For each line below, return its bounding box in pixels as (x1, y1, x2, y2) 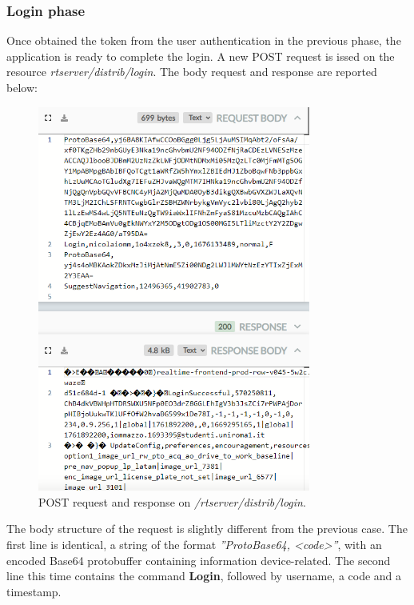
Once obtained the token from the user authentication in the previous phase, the (6, 32, 401, 49)
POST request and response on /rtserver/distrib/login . (38, 493, 306, 510)
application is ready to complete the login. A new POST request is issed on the (6, 47, 395, 64)
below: (6, 79, 38, 95)
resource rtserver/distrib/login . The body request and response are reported (6, 63, 377, 80)
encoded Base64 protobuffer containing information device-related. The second (6, 551, 391, 568)
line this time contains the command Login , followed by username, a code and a (6, 567, 402, 584)
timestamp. (6, 583, 62, 599)
